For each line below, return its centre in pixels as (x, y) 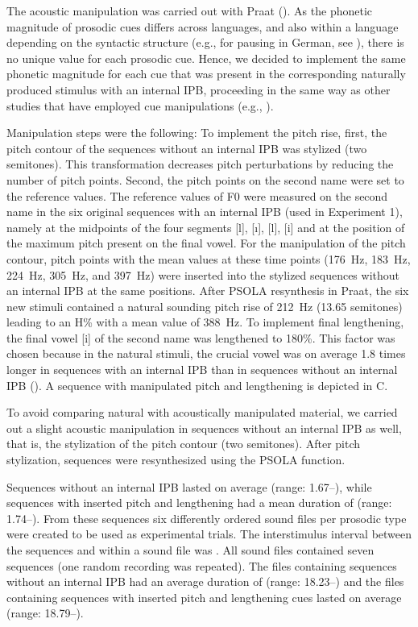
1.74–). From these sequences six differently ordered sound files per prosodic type (207, 518)
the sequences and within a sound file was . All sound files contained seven (190, 550)
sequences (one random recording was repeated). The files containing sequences (202, 565)
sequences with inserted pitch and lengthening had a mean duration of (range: (199, 502)
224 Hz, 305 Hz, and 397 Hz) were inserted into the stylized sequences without (203, 274)
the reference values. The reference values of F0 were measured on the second (197, 195)
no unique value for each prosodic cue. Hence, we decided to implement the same (206, 58)
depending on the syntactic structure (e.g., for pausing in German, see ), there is (205, 42)
